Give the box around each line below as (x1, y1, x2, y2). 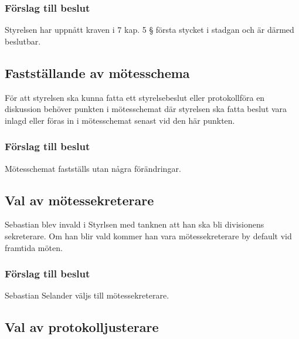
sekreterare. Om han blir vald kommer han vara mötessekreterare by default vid (5, 230, 292, 242)
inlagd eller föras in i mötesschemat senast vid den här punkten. (5, 114, 235, 126)
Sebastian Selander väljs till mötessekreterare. (5, 289, 169, 301)
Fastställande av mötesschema (5, 63, 190, 82)
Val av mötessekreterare (5, 191, 154, 209)
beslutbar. (5, 35, 41, 47)
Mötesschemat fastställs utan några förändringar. (5, 162, 181, 174)
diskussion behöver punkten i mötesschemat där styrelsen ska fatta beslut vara (5, 103, 287, 115)
